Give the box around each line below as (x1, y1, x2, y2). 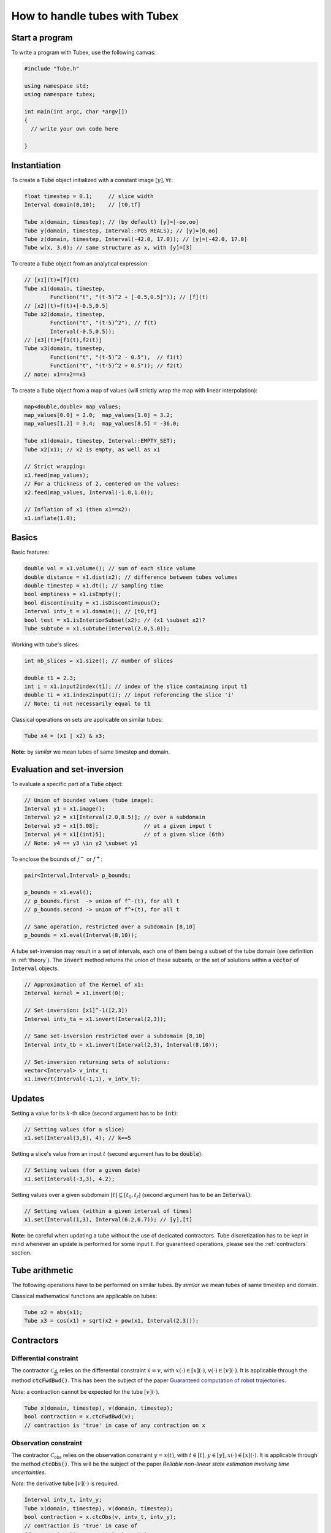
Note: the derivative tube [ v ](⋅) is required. (11, 1480, 120, 1487)
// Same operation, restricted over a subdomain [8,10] (24, 923, 196, 930)
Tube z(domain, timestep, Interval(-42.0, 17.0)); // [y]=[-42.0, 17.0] (24, 236, 248, 242)
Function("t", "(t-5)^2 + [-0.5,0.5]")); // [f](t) (50, 294, 209, 300)
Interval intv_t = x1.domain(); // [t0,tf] (24, 608, 158, 615)
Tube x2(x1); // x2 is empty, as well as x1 (24, 446, 161, 453)
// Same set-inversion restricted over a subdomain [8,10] (24, 1033, 205, 1039)
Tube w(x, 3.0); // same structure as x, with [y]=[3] (24, 244, 192, 251)
